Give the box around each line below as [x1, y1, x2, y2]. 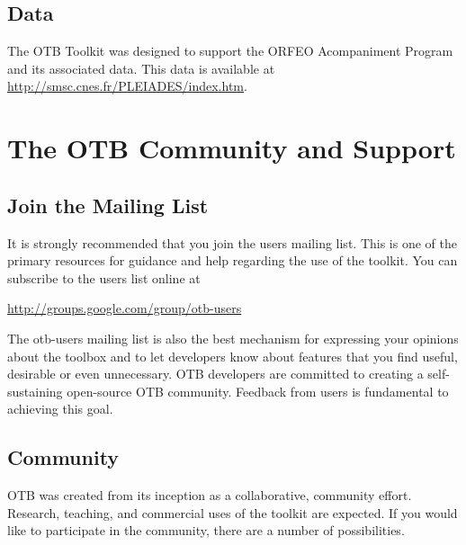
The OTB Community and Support [7, 130, 456, 166]
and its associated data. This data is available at [7, 58, 275, 77]
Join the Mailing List [7, 191, 209, 219]
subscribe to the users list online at [7, 268, 201, 287]
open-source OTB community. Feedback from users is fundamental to [67, 381, 449, 400]
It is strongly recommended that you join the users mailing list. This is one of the [7, 233, 457, 252]
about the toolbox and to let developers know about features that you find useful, [7, 346, 458, 365]
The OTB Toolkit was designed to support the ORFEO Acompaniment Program [7, 41, 453, 60]
